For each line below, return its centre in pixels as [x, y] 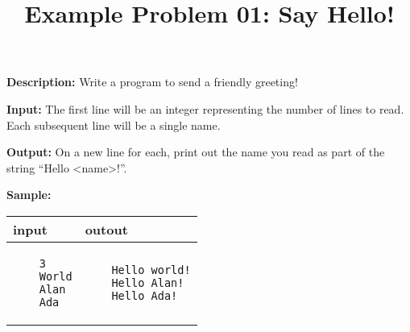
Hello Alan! [148, 282]
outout [106, 229]
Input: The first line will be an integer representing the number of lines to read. [205, 108]
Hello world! [151, 270]
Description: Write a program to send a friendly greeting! [152, 82]
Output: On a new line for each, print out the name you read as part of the [196, 152]
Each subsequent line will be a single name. [114, 124]
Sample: [29, 195]
